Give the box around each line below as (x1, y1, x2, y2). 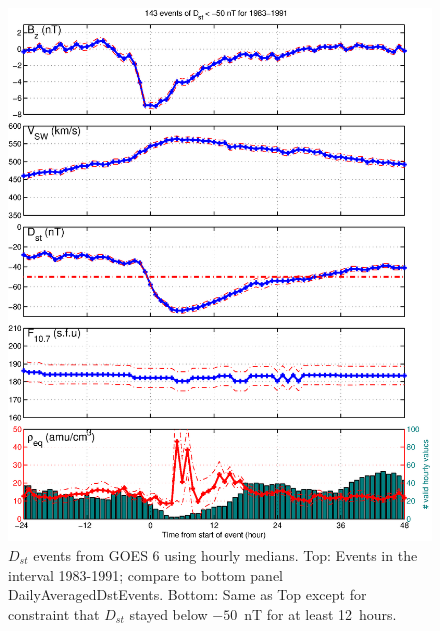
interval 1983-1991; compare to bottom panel (8, 564, 284, 585)
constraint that (8, 603, 100, 624)
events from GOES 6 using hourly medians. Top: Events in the (33, 544, 418, 565)
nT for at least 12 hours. (244, 603, 397, 624)
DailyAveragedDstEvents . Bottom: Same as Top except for (8, 584, 367, 605)
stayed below (129, 603, 208, 624)
